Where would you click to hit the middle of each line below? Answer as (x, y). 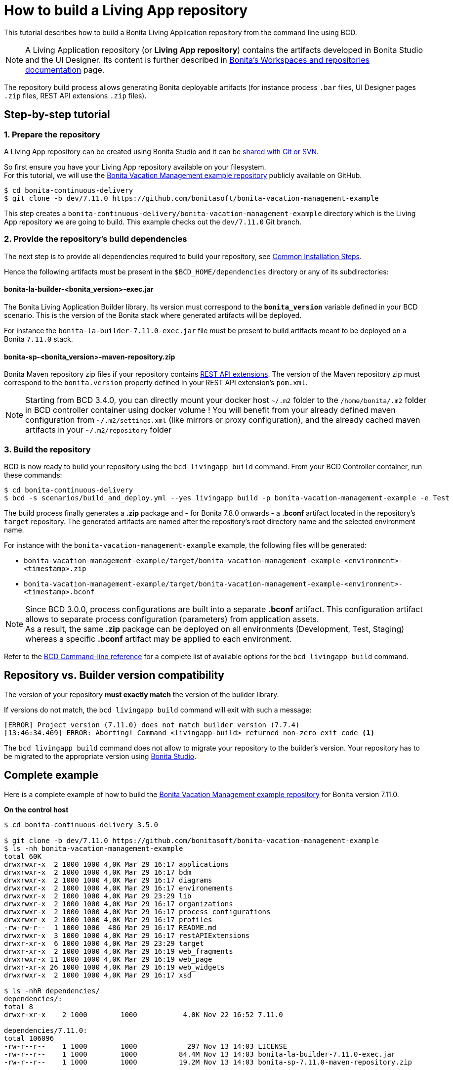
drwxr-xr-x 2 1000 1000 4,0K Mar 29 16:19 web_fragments (119, 951)
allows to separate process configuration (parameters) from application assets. (172, 619)
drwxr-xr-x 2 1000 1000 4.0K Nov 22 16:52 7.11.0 (144, 1014)
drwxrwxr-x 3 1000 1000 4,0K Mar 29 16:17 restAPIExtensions (127, 935)
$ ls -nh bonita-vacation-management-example (94, 848)
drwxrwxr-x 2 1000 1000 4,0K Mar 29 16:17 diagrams (108, 880)
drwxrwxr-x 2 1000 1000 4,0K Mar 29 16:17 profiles (108, 919)
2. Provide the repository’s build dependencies (96, 239)
